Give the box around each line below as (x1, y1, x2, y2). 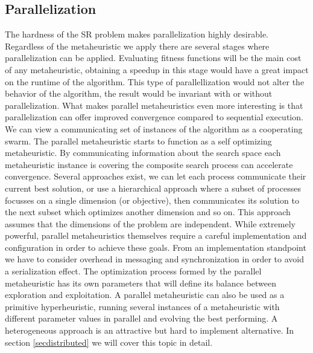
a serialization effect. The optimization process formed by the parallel (5, 265, 262, 277)
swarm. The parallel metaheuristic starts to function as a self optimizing (5, 134, 272, 147)
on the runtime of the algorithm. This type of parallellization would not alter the (5, 75, 305, 88)
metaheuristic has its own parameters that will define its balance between (5, 276, 277, 289)
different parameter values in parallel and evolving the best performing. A (5, 312, 278, 325)
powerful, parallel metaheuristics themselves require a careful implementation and (5, 229, 307, 242)
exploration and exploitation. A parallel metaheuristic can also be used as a (5, 288, 285, 301)
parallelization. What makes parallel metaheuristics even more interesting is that (5, 99, 303, 111)
